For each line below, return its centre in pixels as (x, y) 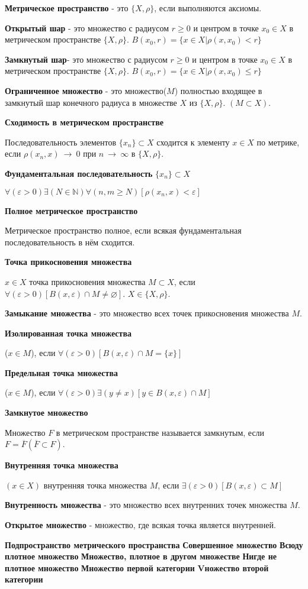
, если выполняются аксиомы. (208, 8)
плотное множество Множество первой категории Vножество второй (137, 567)
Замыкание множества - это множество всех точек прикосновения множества (147, 313)
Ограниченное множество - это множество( (86, 90)
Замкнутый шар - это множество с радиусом (86, 59)
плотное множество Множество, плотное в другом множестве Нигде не (141, 556)
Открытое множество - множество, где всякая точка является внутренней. (140, 525)
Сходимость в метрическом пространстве (84, 122)
